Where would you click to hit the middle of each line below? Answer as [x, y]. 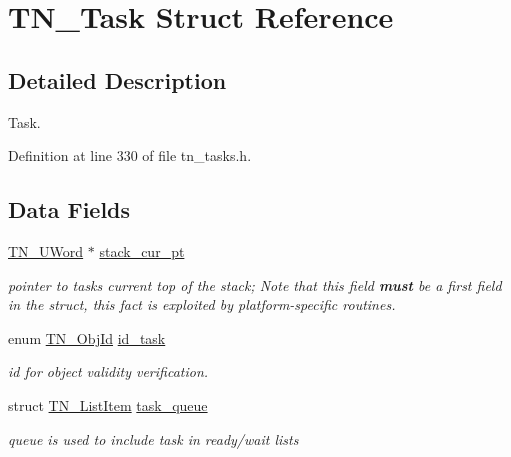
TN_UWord [46, 250]
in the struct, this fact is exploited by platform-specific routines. [202, 304]
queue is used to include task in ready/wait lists [153, 438]
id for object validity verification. [108, 371]
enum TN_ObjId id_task [87, 337]
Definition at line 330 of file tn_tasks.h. [130, 155]
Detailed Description [117, 79]
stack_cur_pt [142, 250]
